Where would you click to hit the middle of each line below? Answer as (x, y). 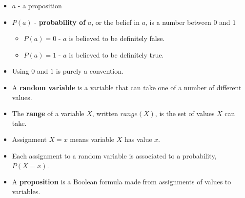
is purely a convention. (90, 71)
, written (105, 113)
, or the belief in (115, 22)
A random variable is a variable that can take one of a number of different (127, 87)
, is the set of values (185, 113)
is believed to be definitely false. (117, 38)
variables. (26, 191)
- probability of (60, 22)
